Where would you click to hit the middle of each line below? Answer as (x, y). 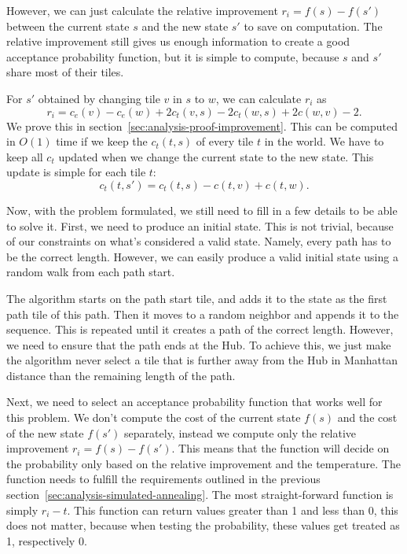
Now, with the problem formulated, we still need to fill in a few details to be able (202, 210)
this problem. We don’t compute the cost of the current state (154, 417)
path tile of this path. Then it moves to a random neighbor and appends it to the (203, 314)
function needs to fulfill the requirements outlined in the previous (163, 479)
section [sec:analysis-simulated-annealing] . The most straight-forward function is (200, 495)
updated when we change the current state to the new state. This (216, 156)
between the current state (68, 26)
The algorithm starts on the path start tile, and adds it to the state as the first (197, 298)
